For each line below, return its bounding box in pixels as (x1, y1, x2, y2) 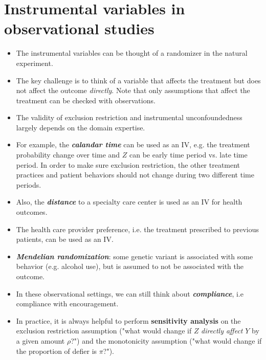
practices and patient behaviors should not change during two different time (16, 169, 254, 180)
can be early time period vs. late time (129, 149, 248, 160)
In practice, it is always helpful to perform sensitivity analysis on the (16, 315, 241, 326)
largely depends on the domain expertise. (16, 122, 145, 132)
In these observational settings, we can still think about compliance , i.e (16, 288, 243, 299)
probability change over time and (16, 149, 120, 160)
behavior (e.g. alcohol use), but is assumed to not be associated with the (16, 261, 244, 272)
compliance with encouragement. (16, 298, 119, 309)
